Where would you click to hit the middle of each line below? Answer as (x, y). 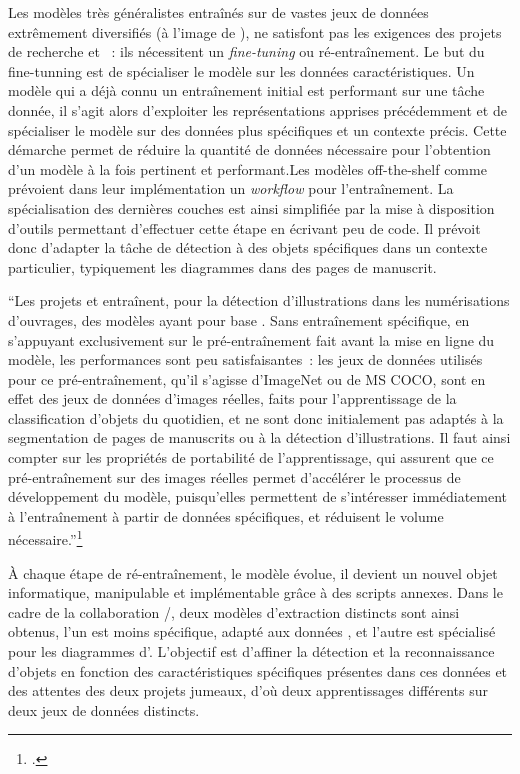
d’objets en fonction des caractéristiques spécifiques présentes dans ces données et (258, 670)
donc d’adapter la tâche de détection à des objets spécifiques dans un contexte (248, 247)
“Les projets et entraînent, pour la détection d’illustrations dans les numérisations (259, 300)
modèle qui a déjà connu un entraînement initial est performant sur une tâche (246, 90)
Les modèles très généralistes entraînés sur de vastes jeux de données (218, 12)
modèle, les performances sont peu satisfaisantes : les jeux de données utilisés (245, 359)
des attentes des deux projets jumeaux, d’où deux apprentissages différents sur (248, 690)
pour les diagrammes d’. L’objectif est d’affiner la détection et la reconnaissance (251, 651)
